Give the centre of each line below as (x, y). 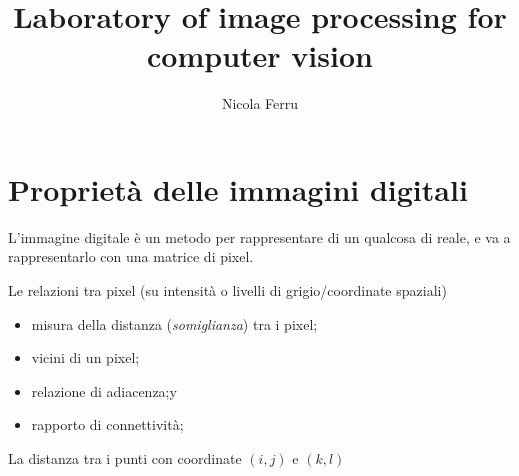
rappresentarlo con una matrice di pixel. (131, 256)
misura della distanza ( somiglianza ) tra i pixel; (174, 323)
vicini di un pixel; (85, 357)
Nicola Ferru (260, 103)
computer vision (260, 55)
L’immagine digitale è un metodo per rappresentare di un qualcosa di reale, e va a (259, 236)
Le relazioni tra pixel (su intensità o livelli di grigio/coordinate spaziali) (227, 290)
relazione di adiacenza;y (104, 390)
